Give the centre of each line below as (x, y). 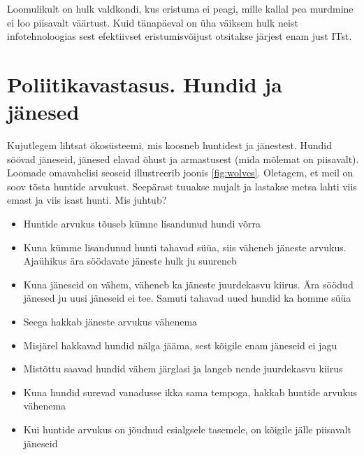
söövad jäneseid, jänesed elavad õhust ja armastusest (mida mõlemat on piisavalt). (183, 159)
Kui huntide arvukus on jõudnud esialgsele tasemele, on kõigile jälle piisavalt (187, 429)
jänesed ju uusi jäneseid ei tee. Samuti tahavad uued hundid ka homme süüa (187, 298)
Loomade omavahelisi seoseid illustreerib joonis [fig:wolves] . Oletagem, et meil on (180, 173)
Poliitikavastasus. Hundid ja (145, 84)
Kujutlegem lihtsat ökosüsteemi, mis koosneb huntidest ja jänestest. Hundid (169, 145)
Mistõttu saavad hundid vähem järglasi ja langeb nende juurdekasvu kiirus (183, 369)
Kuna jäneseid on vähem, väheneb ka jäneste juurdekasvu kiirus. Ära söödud (188, 284)
